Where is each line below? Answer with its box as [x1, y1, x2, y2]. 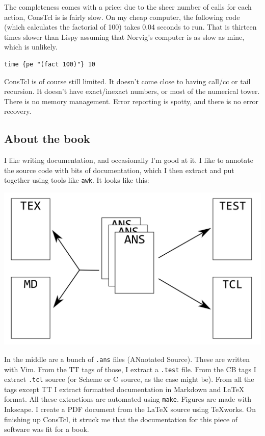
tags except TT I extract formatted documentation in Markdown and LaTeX [4, 383, 245, 394]
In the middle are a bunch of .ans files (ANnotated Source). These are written [4, 353, 250, 364]
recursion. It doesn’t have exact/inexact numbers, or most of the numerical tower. [4, 86, 260, 96]
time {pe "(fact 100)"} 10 [4, 60, 95, 68]
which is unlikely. [4, 41, 58, 52]
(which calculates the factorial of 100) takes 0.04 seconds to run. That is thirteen [4, 21, 257, 32]
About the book [4, 131, 90, 147]
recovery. [4, 106, 32, 116]
